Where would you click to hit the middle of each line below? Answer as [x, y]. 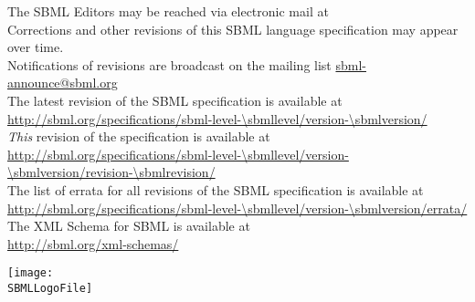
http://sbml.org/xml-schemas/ [93, 243]
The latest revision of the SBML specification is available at [175, 100]
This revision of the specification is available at [139, 136]
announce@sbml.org [63, 83]
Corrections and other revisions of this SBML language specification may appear [233, 29]
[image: [31, 273]
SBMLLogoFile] [50, 288]
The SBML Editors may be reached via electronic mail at [168, 11]
